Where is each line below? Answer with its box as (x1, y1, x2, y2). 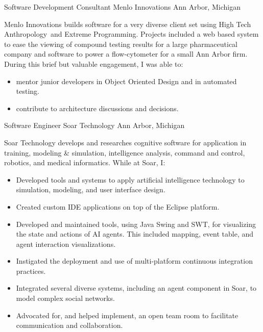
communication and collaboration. (16, 320, 123, 330)
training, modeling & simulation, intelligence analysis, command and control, (4, 147, 245, 158)
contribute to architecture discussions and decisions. (16, 103, 179, 113)
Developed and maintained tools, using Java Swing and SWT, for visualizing (16, 218, 256, 229)
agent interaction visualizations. (16, 238, 116, 249)
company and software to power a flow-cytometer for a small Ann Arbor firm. (4, 48, 248, 59)
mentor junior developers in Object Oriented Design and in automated (16, 75, 237, 86)
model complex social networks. (16, 293, 115, 303)
